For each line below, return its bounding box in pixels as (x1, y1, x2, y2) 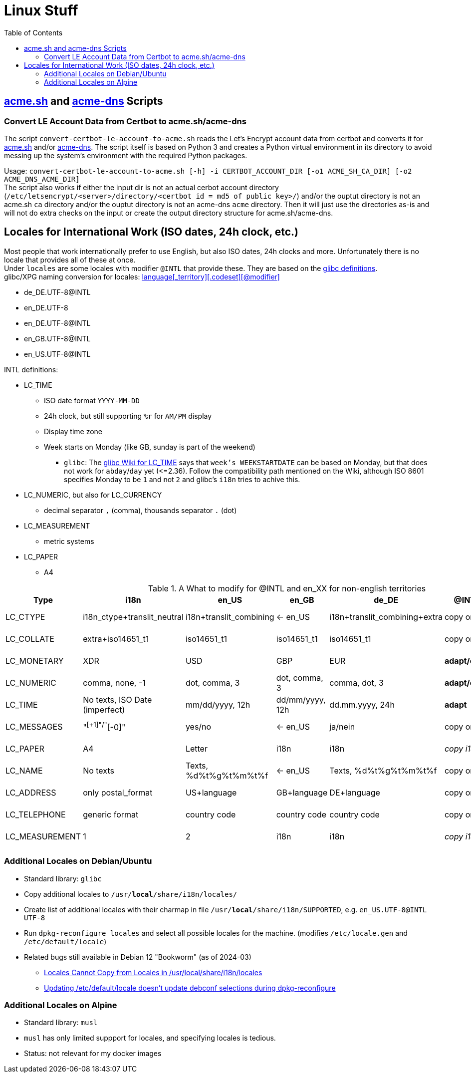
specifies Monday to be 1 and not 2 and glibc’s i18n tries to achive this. (64, 475, 300, 484)
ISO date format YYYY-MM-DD (44, 396, 140, 405)
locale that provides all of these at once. (4, 255, 136, 264)
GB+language (276, 787, 328, 798)
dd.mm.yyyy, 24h (329, 699, 395, 710)
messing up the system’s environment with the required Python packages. (4, 151, 247, 160)
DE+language (329, 787, 380, 798)
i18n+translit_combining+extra (329, 611, 443, 622)
